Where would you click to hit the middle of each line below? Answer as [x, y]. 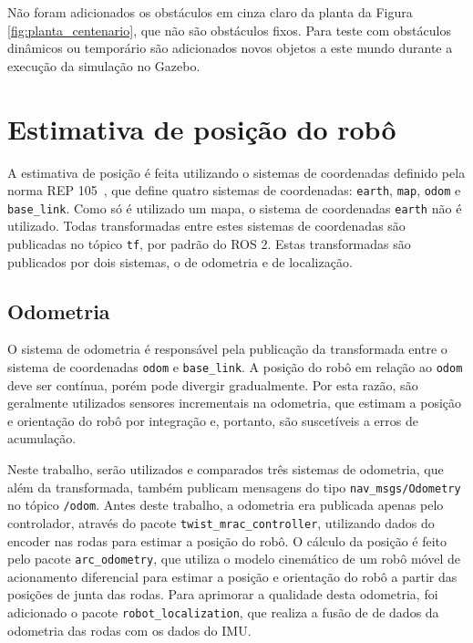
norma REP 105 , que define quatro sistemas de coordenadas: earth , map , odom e [234, 190]
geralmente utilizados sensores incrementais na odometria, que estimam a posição [235, 403]
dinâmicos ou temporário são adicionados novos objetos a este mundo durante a [230, 48]
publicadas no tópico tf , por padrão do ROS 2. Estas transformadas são [209, 244]
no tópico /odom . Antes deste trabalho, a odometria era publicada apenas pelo [226, 505]
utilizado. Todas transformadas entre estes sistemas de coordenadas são [206, 226]
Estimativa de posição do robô [202, 128]
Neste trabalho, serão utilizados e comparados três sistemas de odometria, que [226, 469]
